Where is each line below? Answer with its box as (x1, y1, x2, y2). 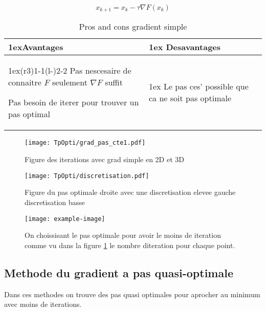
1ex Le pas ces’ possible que (149, 80, 249, 93)
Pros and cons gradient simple (79, 20, 187, 33)
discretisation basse (25, 196, 85, 207)
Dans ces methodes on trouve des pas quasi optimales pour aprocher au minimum (4, 288, 260, 299)
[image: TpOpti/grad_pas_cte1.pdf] (25, 139, 146, 147)
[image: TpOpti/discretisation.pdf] (25, 172, 149, 180)
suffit (105, 76, 123, 88)
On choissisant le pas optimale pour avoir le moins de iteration (25, 230, 221, 240)
